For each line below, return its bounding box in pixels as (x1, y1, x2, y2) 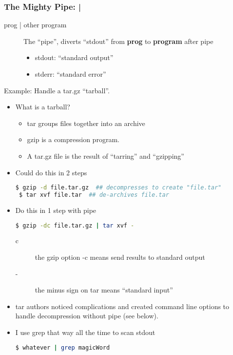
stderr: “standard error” (35, 69, 106, 79)
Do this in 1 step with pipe (15, 205, 97, 215)
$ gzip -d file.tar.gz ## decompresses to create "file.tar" (15, 184, 222, 191)
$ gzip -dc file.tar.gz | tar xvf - (15, 222, 135, 229)
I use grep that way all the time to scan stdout (15, 327, 155, 337)
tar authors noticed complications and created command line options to (15, 301, 230, 311)
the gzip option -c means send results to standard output (35, 251, 205, 262)
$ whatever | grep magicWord (15, 344, 110, 351)
